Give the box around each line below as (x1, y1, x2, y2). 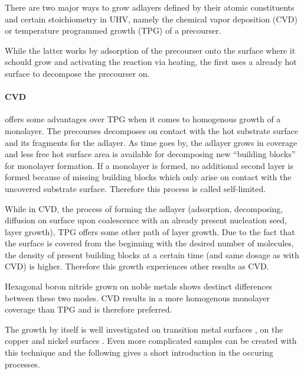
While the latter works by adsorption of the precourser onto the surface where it (5, 44, 296, 56)
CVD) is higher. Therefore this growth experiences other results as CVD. (5, 260, 269, 272)
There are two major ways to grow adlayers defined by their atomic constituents (5, 1, 295, 13)
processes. (5, 357, 40, 370)
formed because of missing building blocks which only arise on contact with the (5, 171, 292, 183)
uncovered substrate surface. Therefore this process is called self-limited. (5, 182, 266, 194)
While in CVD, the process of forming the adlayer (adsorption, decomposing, (5, 202, 283, 214)
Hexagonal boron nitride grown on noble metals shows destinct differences (5, 280, 273, 292)
